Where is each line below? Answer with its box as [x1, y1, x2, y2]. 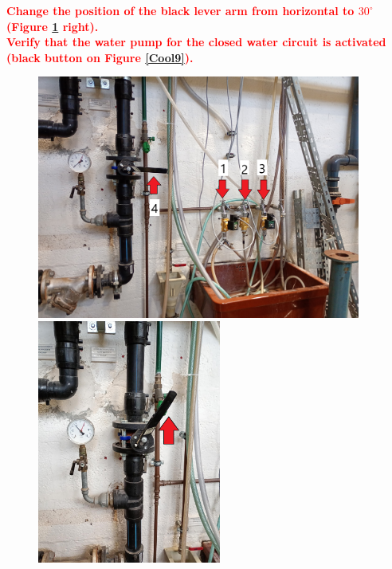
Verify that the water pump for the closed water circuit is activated [6, 33, 386, 50]
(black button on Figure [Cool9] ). [6, 49, 194, 65]
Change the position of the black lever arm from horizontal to [6, 2, 355, 18]
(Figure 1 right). [6, 18, 99, 34]
